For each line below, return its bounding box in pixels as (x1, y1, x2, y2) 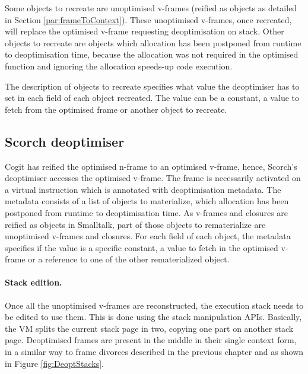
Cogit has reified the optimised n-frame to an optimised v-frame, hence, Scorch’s (5, 160, 297, 172)
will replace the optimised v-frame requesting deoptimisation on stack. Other (5, 25, 284, 37)
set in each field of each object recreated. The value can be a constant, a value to (5, 91, 299, 104)
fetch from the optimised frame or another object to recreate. (5, 103, 227, 115)
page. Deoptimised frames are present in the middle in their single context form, (5, 334, 297, 346)
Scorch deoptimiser (5, 132, 125, 150)
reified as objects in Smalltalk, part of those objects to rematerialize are (5, 218, 266, 230)
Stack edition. (5, 276, 62, 289)
